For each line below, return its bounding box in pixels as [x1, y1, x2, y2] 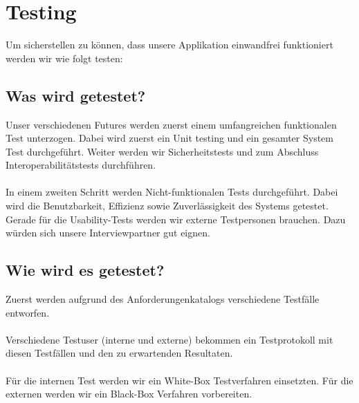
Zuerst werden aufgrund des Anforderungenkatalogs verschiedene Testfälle [6, 292, 320, 306]
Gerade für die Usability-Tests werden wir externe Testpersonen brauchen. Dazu [6, 212, 346, 226]
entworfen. [6, 305, 50, 319]
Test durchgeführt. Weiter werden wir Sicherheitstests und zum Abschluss [6, 144, 319, 158]
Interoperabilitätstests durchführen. [6, 158, 156, 172]
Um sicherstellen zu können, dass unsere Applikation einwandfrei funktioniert [6, 37, 333, 52]
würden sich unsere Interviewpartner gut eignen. [6, 225, 210, 240]
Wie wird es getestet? [6, 259, 165, 281]
